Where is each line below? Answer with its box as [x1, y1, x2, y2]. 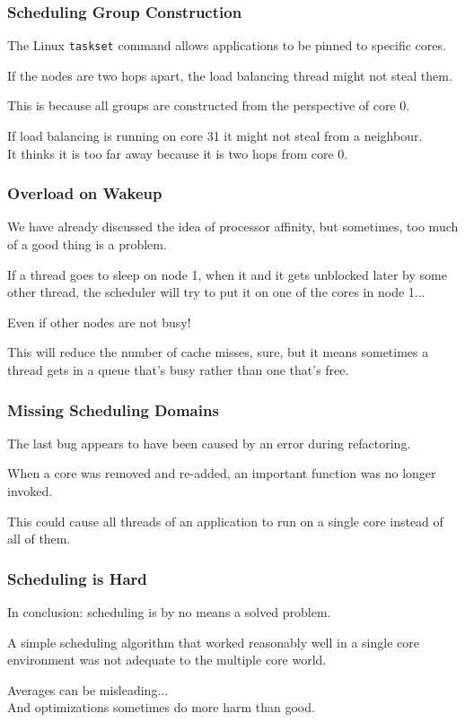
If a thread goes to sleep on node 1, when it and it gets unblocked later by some [7, 265, 447, 283]
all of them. [7, 529, 71, 548]
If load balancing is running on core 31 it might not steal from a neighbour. [7, 126, 423, 145]
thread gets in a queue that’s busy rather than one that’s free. [7, 361, 349, 379]
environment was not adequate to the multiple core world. [7, 650, 327, 669]
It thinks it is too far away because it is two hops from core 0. [7, 144, 348, 162]
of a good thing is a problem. [7, 235, 167, 254]
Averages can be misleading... [7, 680, 169, 699]
